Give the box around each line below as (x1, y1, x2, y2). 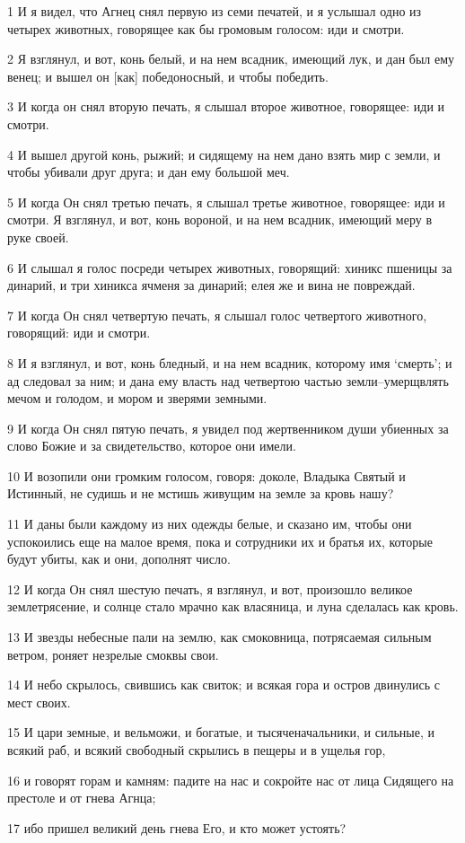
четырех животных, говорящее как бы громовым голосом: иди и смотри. (7, 19, 405, 38)
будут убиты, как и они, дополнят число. (7, 549, 231, 568)
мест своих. (7, 692, 71, 711)
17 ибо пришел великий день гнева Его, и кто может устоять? (7, 818, 347, 837)
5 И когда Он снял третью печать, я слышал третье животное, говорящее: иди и (7, 192, 445, 211)
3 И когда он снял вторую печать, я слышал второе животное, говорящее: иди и (7, 97, 445, 116)
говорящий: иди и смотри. (7, 323, 151, 342)
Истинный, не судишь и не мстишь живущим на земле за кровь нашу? (7, 484, 394, 503)
